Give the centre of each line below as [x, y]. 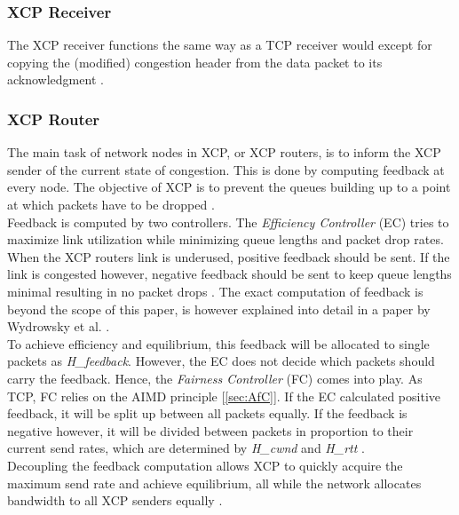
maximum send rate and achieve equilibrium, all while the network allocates [214, 483]
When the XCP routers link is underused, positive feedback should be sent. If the [229, 256]
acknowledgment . [55, 79]
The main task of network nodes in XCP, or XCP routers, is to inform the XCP [224, 152]
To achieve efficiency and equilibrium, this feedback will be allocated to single [218, 343]
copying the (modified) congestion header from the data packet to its [195, 62]
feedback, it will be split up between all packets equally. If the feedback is [207, 413]
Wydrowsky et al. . [59, 326]
